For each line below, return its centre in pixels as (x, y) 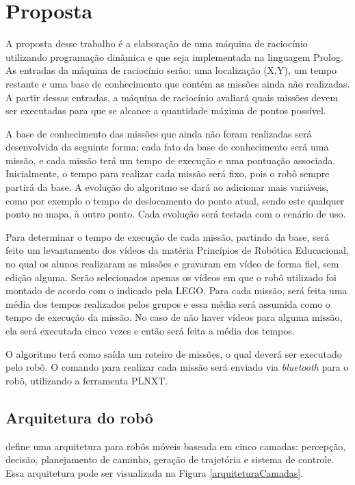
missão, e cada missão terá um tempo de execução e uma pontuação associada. (171, 160)
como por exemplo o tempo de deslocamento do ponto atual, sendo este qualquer (175, 200)
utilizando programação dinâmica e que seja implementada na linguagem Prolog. (174, 56)
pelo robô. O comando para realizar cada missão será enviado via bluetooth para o (177, 367)
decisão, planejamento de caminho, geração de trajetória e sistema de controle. (170, 459)
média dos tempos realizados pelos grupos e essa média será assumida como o (168, 303)
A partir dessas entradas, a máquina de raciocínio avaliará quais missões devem (172, 97)
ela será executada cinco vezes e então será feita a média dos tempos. (150, 330)
